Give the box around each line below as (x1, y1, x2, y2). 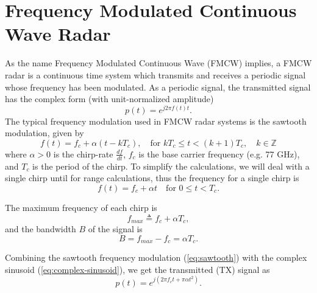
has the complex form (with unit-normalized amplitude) (5, 92, 214, 105)
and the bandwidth (5, 222, 76, 235)
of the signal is (88, 222, 143, 235)
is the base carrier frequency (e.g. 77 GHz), (138, 147, 300, 160)
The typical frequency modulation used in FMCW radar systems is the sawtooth (5, 114, 307, 127)
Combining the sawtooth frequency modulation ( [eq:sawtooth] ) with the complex (5, 251, 307, 264)
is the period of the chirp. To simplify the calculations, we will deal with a (32, 159, 310, 172)
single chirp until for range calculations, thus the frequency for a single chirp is (5, 171, 299, 184)
